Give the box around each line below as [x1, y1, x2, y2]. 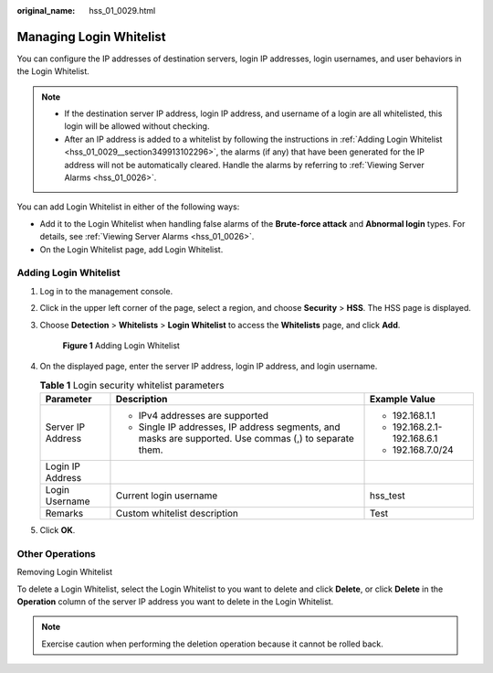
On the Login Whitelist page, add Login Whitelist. [39, 243, 224, 255]
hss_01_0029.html [89, 5, 156, 16]
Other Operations [16, 547, 96, 560]
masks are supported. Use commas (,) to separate [138, 433, 355, 445]
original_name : [16, 5, 76, 16]
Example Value [369, 393, 435, 406]
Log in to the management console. [39, 285, 173, 296]
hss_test [369, 489, 405, 502]
